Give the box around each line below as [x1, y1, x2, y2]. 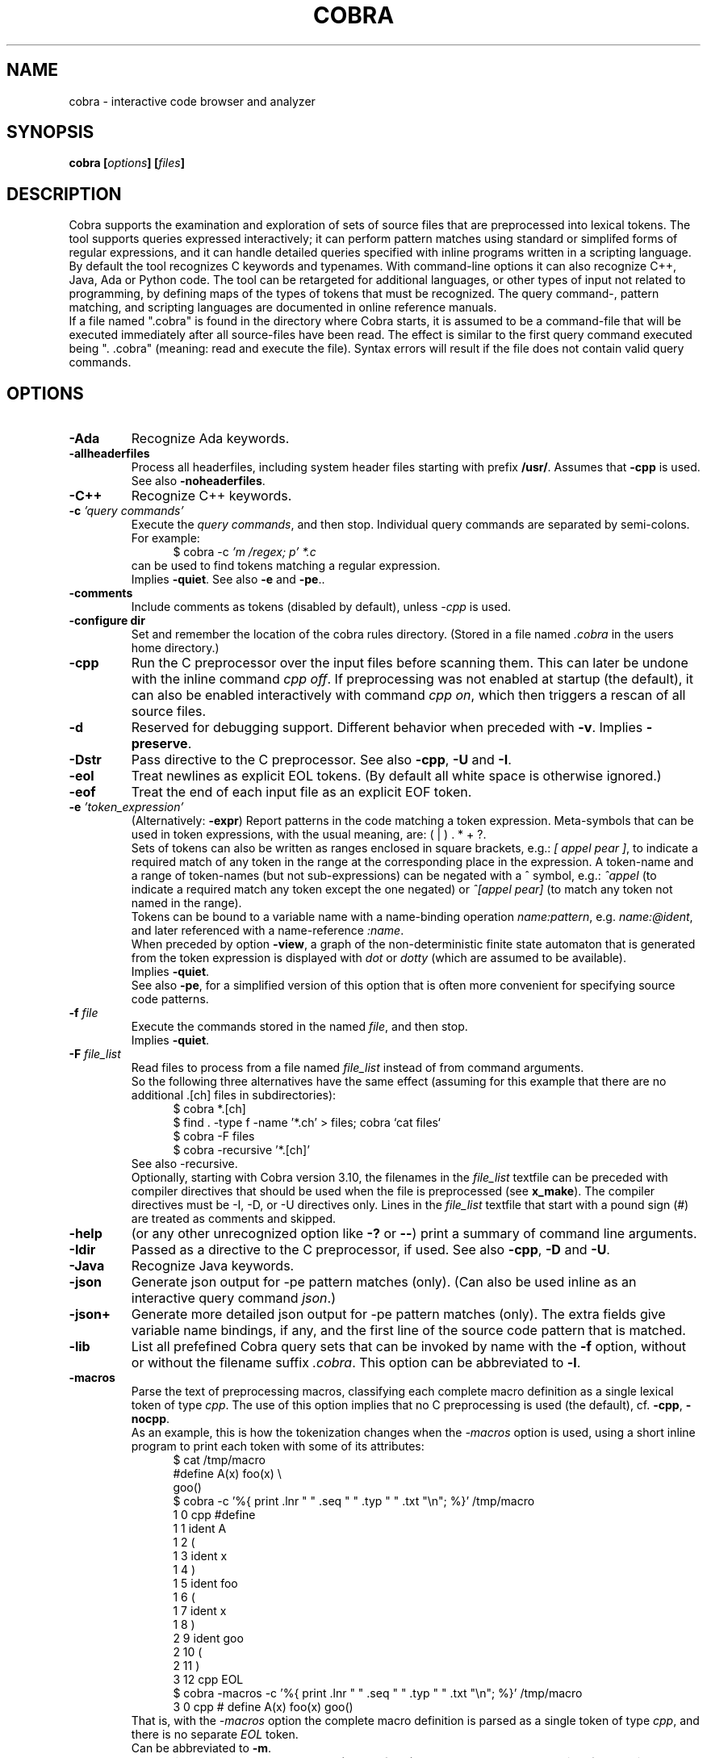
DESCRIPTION [6, 183, 122, 204]
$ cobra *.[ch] [173, 1102, 246, 1116]
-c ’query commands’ [69, 504, 184, 518]
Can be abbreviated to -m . [131, 1741, 272, 1756]
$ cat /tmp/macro [173, 1453, 266, 1467]
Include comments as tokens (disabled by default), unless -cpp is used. [131, 600, 511, 614]
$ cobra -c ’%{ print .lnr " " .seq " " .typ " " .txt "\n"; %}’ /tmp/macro [173, 1494, 535, 1509]
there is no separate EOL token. [131, 1727, 299, 1742]
